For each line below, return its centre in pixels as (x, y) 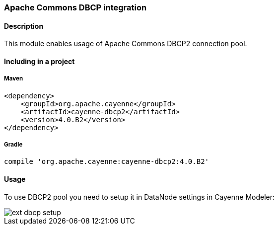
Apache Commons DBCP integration (75, 7)
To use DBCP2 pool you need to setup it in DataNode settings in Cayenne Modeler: (139, 197)
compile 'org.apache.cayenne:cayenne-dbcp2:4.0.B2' (107, 162)
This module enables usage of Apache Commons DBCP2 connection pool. (126, 44)
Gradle (13, 145)
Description (24, 26)
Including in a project (39, 61)
